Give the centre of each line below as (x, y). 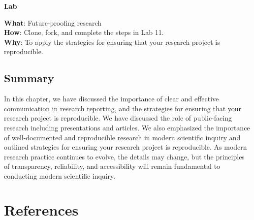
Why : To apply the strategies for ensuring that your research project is (112, 42)
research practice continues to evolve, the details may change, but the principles (124, 156)
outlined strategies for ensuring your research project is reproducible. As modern (126, 147)
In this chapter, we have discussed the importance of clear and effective (111, 99)
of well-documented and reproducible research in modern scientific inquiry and (122, 137)
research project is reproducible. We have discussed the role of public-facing (118, 118)
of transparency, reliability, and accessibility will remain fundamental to (112, 166)
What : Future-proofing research (53, 22)
